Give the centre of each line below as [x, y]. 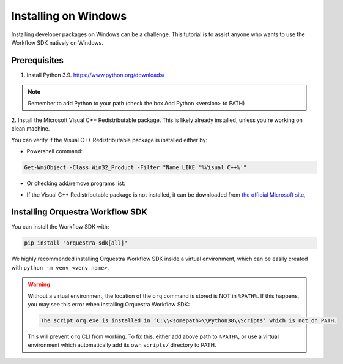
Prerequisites [37, 60]
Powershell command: [54, 151]
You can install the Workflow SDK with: [60, 227]
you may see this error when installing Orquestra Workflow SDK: [109, 304]
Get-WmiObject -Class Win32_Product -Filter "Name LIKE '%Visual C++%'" [135, 168]
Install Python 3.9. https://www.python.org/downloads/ [96, 75]
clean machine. [31, 129]
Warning [39, 284]
